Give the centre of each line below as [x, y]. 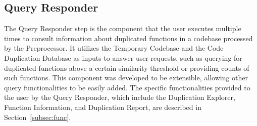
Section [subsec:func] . [38, 117]
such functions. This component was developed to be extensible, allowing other [126, 78]
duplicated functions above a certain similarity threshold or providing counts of [127, 68]
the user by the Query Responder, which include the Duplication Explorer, [120, 97]
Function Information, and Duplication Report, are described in [103, 107]
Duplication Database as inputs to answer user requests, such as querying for [123, 57]
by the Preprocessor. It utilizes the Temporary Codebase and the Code [114, 48]
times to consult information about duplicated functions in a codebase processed [128, 38]
